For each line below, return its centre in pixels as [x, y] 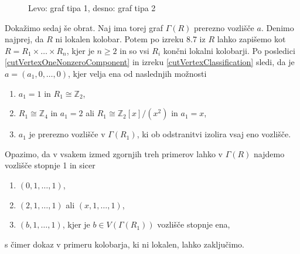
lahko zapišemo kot [251, 39]
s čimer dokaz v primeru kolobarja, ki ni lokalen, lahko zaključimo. [125, 244]
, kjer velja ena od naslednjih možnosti [137, 73]
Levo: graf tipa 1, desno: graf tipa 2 [92, 8]
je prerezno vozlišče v [67, 134]
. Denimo [277, 27]
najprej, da [24, 39]
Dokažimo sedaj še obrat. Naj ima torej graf [84, 27]
